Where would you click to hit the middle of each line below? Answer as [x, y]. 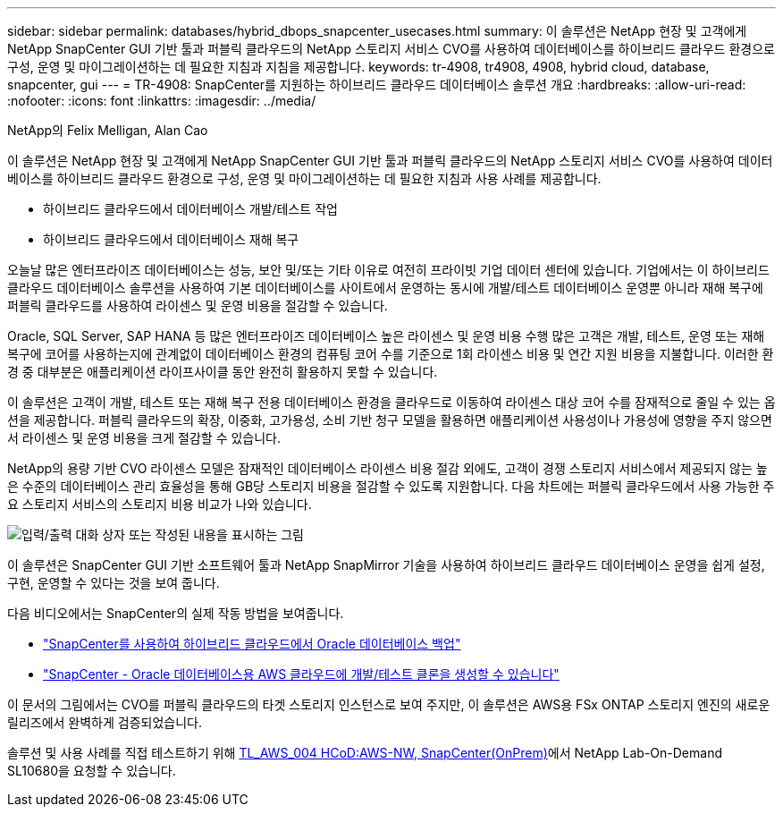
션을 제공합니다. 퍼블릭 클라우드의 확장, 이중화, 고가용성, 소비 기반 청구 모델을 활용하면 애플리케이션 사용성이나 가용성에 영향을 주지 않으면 [390, 420]
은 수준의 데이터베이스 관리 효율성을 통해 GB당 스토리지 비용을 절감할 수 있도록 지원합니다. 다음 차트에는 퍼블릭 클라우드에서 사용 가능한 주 [391, 486]
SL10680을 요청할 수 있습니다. [92, 771]
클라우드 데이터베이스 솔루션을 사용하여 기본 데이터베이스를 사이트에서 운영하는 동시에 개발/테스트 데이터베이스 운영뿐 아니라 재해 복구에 [385, 288]
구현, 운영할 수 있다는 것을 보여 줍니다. [114, 583]
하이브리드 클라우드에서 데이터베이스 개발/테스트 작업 [190, 209]
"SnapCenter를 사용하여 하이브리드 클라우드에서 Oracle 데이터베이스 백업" [252, 644]
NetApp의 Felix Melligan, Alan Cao [108, 130]
